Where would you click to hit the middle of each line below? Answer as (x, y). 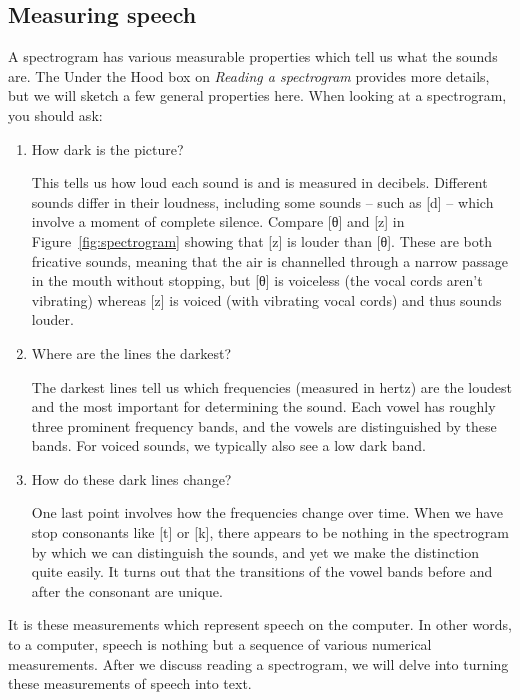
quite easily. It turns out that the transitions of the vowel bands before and (262, 571)
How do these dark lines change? (131, 478)
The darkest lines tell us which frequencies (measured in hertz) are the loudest (271, 386)
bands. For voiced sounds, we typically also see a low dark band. (229, 445)
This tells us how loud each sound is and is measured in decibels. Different (259, 182)
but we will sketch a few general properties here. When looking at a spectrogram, (257, 95)
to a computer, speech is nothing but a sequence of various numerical (220, 644)
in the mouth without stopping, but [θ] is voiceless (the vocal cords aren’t (257, 280)
